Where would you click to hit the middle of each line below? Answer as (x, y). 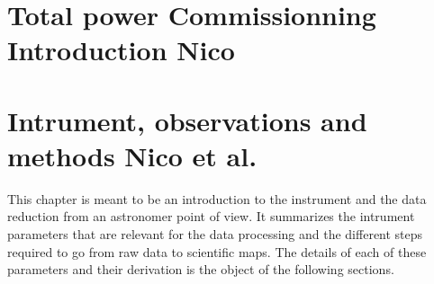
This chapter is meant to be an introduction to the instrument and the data (217, 198)
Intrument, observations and (187, 120)
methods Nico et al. (132, 155)
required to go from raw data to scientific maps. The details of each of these (217, 251)
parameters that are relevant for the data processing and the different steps (215, 234)
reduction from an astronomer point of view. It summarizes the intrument (211, 216)
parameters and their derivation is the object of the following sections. (201, 269)
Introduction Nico (121, 50)
